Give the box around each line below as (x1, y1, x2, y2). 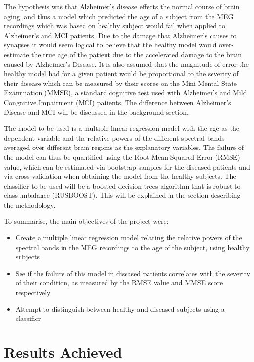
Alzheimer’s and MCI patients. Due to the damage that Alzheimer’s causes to (4, 30, 237, 40)
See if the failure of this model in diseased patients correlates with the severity (15, 268, 250, 278)
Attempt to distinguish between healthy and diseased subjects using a (15, 303, 225, 314)
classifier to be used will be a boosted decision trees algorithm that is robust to (4, 180, 241, 191)
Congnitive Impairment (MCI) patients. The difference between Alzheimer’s (4, 97, 231, 107)
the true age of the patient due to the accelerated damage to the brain (31, 49, 242, 59)
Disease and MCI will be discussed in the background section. (4, 106, 189, 117)
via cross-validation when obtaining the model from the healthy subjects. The (4, 171, 236, 181)
